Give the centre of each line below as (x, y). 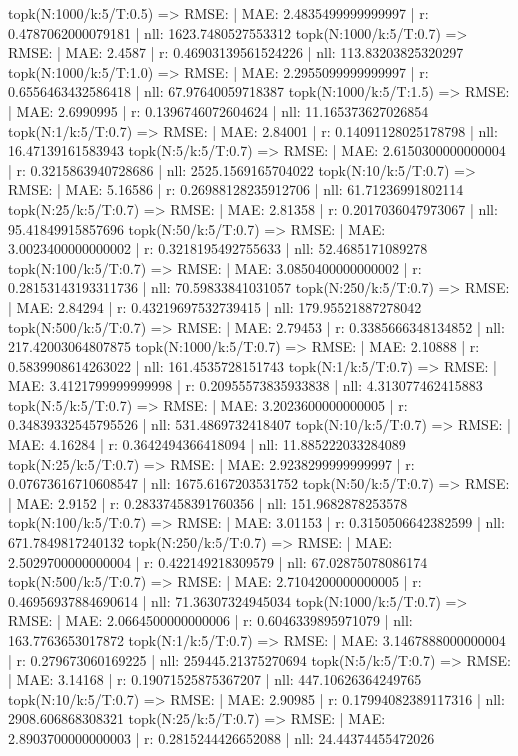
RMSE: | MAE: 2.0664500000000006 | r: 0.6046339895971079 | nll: (210, 620)
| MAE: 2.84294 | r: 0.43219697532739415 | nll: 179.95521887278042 (215, 306)
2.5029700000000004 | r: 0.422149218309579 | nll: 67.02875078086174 (218, 561)
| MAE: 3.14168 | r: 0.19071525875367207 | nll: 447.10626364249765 (215, 679)
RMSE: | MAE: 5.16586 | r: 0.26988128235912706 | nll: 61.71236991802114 (236, 189)
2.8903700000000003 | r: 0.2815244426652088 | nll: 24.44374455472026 (221, 737)
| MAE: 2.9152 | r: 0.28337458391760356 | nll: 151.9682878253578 (208, 502)
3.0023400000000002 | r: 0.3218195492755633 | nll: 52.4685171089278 (218, 248)
